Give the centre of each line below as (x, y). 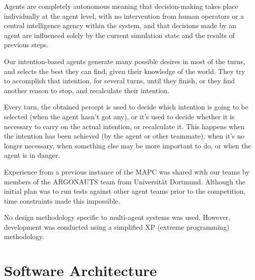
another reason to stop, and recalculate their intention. (87, 90)
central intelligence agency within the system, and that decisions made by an (120, 25)
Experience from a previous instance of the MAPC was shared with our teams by (127, 171)
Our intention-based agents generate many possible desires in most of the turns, (125, 61)
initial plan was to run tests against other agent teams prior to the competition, (125, 191)
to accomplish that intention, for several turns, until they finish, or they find (119, 81)
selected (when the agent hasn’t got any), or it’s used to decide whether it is (119, 116)
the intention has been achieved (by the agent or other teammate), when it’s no (124, 136)
